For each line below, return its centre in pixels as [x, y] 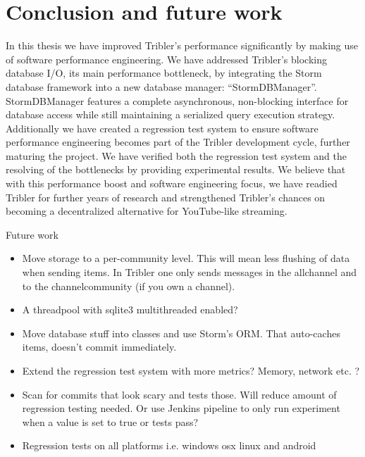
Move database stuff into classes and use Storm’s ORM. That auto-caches [181, 333]
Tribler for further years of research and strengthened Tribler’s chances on [166, 197]
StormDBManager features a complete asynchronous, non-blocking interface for [177, 100]
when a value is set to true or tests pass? [110, 421]
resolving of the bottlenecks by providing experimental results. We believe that [176, 169]
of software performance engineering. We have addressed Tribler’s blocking [166, 59]
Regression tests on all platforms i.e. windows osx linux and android [169, 445]
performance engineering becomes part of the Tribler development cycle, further [178, 142]
